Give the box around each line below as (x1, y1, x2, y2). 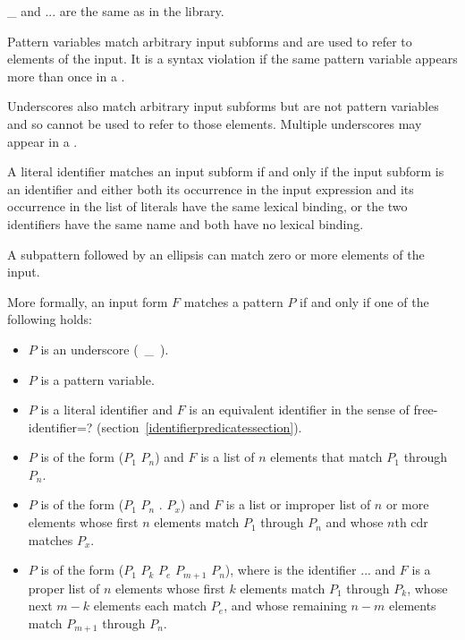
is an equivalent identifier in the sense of (189, 400, 410, 419)
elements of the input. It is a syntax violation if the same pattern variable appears (7, 49, 458, 68)
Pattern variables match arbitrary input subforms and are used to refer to (7, 31, 412, 50)
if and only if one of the (300, 292, 429, 311)
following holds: (7, 310, 92, 329)
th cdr (394, 513, 428, 532)
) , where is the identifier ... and (224, 560, 396, 579)
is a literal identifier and (40, 400, 173, 419)
